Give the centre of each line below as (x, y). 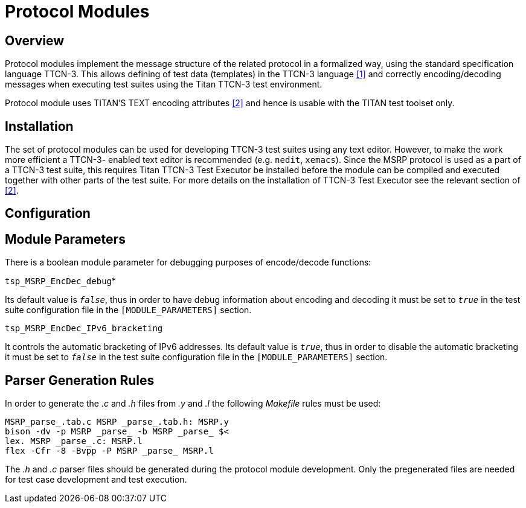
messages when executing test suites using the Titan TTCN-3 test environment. (164, 84)
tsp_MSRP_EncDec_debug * (61, 281)
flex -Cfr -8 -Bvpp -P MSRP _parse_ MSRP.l (109, 451)
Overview (35, 40)
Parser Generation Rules (80, 380)
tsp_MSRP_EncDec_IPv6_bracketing (84, 329)
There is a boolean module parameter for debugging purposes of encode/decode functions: (188, 262)
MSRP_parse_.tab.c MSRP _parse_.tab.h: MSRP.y (117, 422)
